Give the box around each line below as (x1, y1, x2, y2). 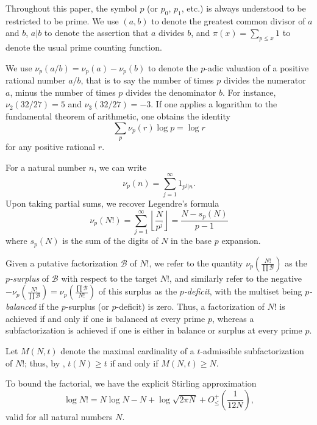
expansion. (221, 234, 261, 247)
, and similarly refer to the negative (169, 271, 302, 284)
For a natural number (5, 160, 87, 173)
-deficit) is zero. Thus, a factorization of (116, 300, 265, 313)
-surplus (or (65, 300, 109, 313)
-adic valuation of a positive (205, 61, 309, 74)
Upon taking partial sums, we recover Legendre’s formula (5, 197, 219, 210)
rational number (5, 74, 66, 87)
